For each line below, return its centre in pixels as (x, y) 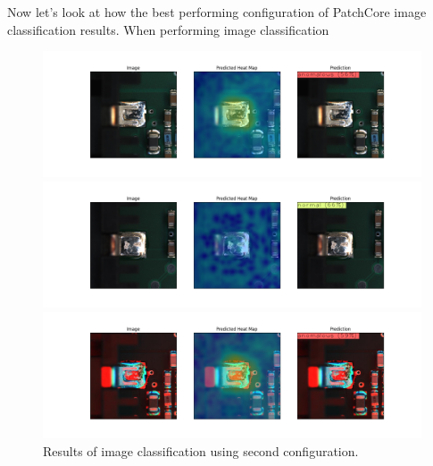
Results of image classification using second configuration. (201, 450)
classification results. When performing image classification (168, 29)
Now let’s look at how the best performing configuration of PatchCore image (217, 12)
